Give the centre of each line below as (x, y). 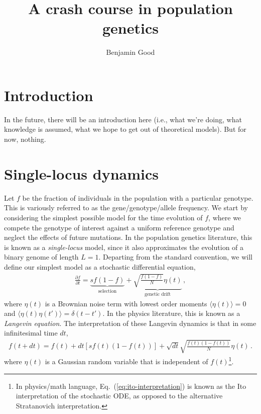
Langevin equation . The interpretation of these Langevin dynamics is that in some (130, 323)
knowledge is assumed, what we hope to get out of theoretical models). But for (125, 129)
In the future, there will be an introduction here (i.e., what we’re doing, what (123, 119)
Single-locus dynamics (82, 173)
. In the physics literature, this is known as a (171, 313)
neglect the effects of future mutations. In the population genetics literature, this (128, 237)
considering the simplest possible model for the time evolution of (103, 217)
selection (107, 291)
